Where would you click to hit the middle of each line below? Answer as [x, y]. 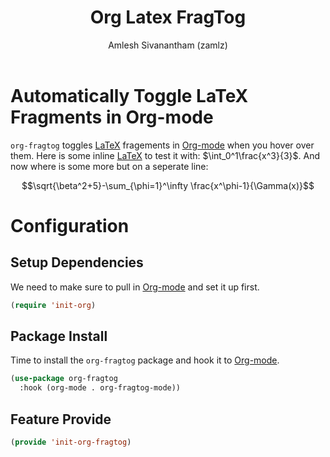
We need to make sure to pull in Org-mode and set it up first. [135, 287]
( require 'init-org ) [53, 305]
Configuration [70, 225]
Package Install [59, 336]
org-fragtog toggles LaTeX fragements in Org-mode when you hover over [162, 145]
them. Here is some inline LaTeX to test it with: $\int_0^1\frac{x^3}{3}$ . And [165, 155]
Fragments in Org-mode [112, 117]
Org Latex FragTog [168, 17]
